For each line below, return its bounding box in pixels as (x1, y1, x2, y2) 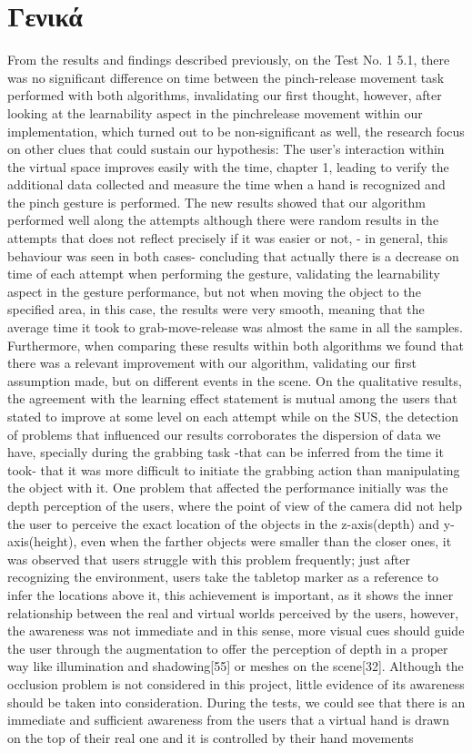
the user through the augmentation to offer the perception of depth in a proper (7, 638, 448, 657)
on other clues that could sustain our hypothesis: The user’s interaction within (7, 139, 445, 158)
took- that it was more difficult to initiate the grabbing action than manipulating (7, 460, 460, 479)
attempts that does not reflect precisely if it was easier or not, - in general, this (7, 229, 448, 248)
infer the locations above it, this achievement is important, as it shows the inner (7, 585, 454, 604)
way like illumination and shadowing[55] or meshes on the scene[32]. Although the (7, 656, 464, 676)
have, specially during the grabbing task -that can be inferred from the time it (7, 443, 444, 462)
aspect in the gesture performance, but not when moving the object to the (7, 281, 421, 300)
